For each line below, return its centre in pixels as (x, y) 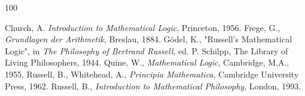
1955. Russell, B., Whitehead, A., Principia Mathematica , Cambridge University (152, 74)
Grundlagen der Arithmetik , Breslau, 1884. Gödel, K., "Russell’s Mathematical (149, 39)
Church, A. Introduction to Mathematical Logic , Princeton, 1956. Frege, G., (143, 27)
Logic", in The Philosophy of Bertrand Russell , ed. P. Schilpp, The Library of (147, 50)
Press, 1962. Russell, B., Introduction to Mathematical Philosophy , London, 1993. (153, 86)
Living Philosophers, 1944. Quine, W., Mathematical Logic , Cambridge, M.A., (147, 62)
